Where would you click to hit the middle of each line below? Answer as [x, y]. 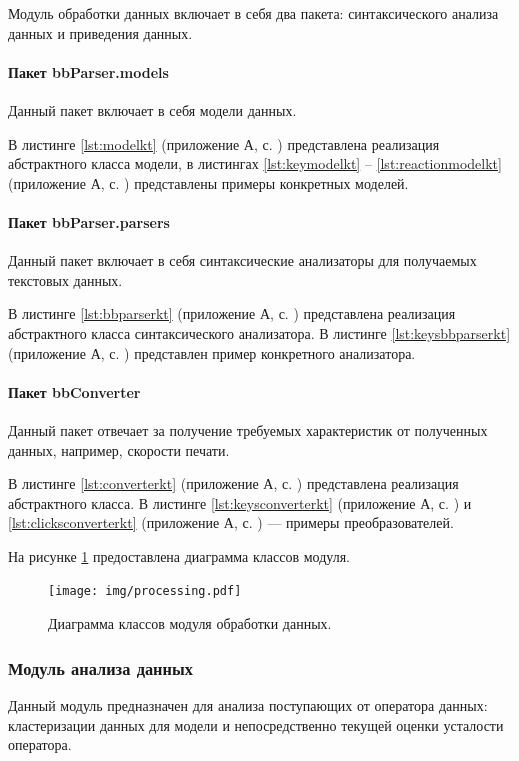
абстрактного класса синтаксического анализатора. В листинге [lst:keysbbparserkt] [259, 332]
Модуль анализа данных [100, 667]
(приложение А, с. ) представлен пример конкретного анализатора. [212, 352]
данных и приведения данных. [100, 32]
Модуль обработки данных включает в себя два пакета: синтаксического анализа [253, 13]
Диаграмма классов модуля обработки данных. [190, 623]
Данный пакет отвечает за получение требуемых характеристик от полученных [248, 429]
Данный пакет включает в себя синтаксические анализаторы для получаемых [242, 260]
